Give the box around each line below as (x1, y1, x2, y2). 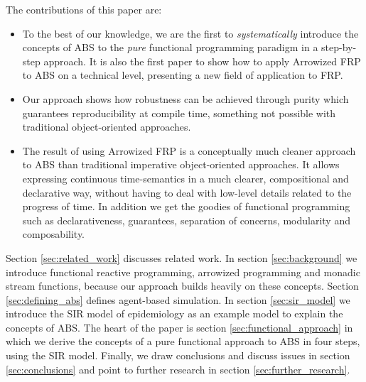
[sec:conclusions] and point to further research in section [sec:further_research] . (6, 361, 350, 376)
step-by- (321, 40, 357, 55)
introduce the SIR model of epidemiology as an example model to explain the (6, 306, 343, 321)
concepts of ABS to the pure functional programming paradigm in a (22, 40, 318, 55)
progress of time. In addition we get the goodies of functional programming (22, 199, 350, 214)
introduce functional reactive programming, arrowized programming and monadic (6, 264, 360, 279)
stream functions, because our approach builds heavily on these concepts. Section (6, 278, 359, 293)
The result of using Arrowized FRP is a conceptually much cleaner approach (22, 143, 356, 158)
